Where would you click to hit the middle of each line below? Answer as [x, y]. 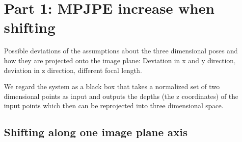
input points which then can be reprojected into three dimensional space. [114, 106]
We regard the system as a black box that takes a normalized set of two [112, 86]
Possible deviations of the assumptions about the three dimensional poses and [121, 51]
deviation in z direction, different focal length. [73, 70]
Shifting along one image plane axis [96, 132]
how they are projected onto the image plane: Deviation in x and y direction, [120, 60]
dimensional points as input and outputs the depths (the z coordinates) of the [121, 96]
